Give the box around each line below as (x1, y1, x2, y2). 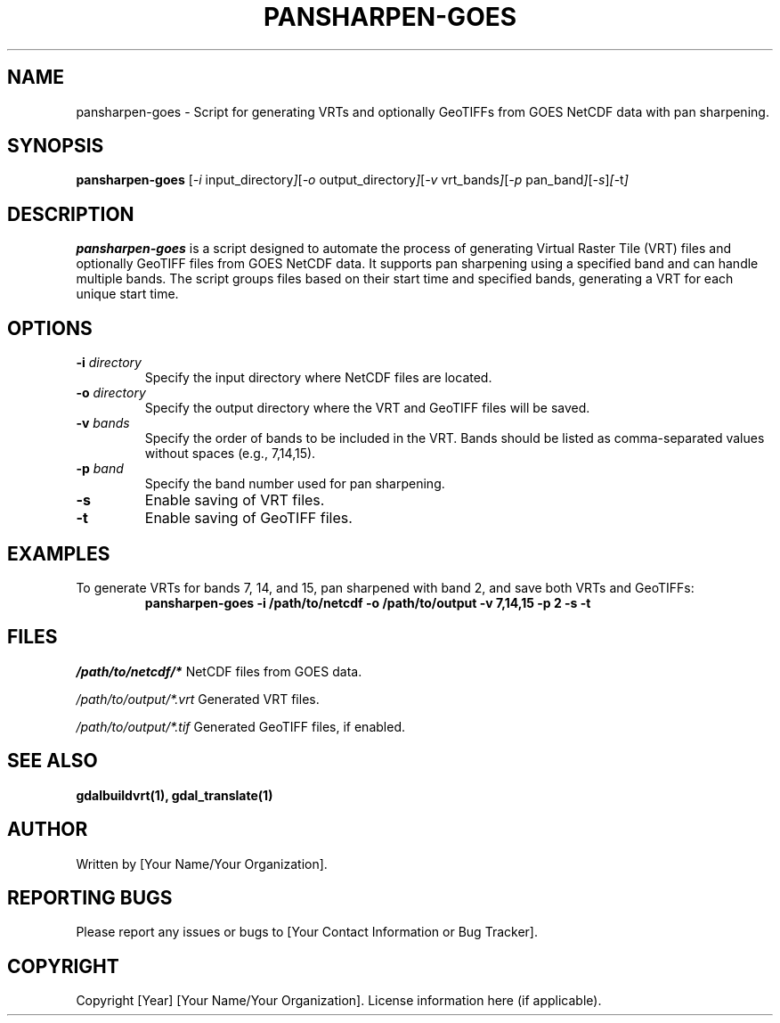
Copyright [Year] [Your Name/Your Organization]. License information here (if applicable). (76, 993, 602, 1009)
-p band (76, 461, 124, 477)
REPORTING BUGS (7, 886, 173, 909)
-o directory (76, 385, 146, 401)
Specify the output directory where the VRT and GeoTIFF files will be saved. (144, 400, 590, 416)
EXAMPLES (7, 542, 110, 565)
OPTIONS (7, 316, 93, 340)
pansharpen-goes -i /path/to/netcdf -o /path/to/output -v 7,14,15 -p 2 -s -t (144, 594, 591, 610)
